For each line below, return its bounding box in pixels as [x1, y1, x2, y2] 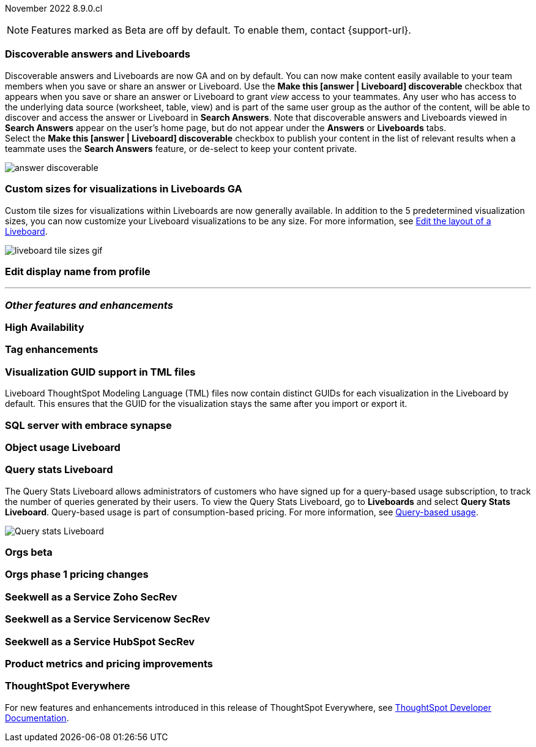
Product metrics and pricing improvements [5, 657, 214, 670]
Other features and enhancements [5, 298, 173, 311]
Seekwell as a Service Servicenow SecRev [5, 613, 210, 626]
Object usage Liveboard [5, 441, 121, 453]
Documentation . [5, 712, 69, 723]
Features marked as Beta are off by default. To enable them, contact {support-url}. [31, 24, 411, 36]
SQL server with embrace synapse [5, 419, 172, 431]
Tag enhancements [5, 343, 99, 356]
